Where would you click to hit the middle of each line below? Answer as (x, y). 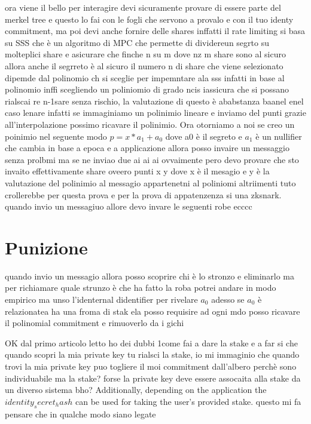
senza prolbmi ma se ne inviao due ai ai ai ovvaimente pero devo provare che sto (152, 159)
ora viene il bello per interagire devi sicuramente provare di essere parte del (143, 7)
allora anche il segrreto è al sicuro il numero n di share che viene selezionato (144, 65)
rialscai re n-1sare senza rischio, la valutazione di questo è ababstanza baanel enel (154, 101)
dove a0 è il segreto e (204, 136)
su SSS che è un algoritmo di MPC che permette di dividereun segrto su (137, 42)
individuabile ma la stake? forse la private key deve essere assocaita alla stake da (153, 378)
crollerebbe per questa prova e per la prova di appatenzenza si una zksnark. (143, 194)
